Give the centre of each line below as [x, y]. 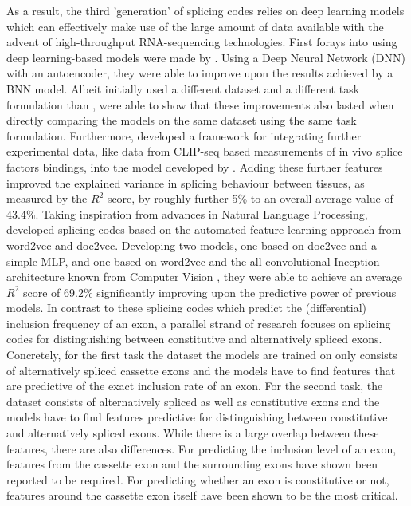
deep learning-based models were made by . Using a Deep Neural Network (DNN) [206, 57]
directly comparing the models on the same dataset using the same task [182, 120]
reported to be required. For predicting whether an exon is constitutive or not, [198, 479]
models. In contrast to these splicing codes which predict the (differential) [186, 308]
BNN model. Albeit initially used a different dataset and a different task [183, 88]
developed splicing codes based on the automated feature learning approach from [204, 229]
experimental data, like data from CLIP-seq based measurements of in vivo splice [205, 151]
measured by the [47, 198]
